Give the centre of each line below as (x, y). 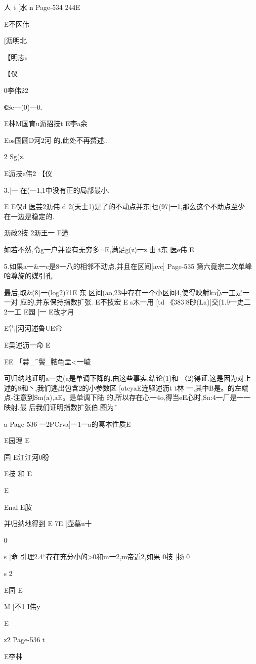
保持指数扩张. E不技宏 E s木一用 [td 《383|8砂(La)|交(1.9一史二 (150, 302)
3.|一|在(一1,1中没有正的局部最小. (57, 190)
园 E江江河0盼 (27, 457)
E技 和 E (18, 473)
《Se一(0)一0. (23, 107)
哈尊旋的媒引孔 (28, 276)
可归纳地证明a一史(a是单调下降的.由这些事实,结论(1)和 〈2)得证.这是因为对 (124, 378)
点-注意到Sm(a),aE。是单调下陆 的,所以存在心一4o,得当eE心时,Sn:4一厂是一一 (127, 397)
